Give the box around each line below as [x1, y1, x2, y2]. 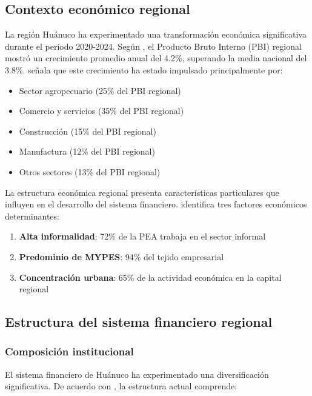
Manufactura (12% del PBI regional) [19, 145, 155, 158]
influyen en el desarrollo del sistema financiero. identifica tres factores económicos [5, 198, 307, 210]
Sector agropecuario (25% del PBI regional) [19, 84, 181, 96]
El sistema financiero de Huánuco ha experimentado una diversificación [5, 367, 269, 380]
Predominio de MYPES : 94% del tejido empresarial [19, 250, 224, 263]
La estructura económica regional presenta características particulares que [5, 186, 279, 198]
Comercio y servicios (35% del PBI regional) [19, 104, 184, 117]
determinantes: [5, 209, 59, 222]
